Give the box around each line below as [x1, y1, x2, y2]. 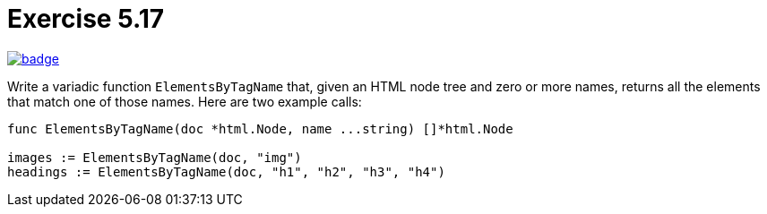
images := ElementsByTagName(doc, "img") [7, 150, 302, 165]
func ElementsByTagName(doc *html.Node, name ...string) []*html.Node [7, 121, 513, 136]
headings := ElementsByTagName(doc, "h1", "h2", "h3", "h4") [7, 164, 445, 179]
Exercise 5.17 [7, 4, 165, 34]
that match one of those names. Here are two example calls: [7, 93, 362, 109]
